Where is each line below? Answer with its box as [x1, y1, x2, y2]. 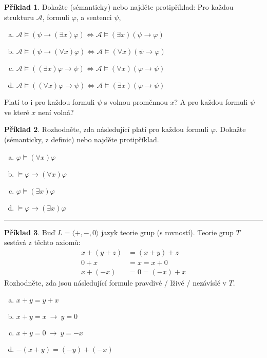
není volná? [37, 106, 74, 117]
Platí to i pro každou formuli [4, 97, 95, 107]
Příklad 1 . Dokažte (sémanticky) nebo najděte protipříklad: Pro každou [4, 2, 234, 12]
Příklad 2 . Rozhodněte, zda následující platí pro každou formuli [4, 124, 209, 135]
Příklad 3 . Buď [4, 227, 55, 237]
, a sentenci [76, 11, 112, 22]
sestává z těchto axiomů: [4, 237, 81, 248]
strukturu [4, 11, 34, 22]
